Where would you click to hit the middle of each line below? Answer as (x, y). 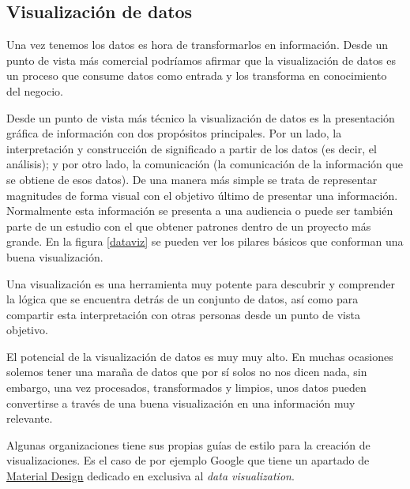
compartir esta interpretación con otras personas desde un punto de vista (183, 314)
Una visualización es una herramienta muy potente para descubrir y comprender (201, 283)
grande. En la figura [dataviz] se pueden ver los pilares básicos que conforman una (205, 241)
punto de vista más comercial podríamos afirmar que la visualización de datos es (201, 60)
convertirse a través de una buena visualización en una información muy (181, 402)
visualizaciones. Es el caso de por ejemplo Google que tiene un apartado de (188, 460)
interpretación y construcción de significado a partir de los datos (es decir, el (192, 148)
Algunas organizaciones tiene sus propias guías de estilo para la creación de (188, 444)
